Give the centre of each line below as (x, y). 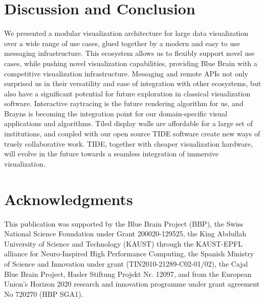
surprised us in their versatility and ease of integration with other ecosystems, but (133, 83)
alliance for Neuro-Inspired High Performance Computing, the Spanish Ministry (129, 254)
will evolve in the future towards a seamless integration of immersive (112, 154)
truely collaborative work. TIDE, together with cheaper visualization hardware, (129, 143)
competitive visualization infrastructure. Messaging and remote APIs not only (126, 73)
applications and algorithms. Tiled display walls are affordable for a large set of (128, 123)
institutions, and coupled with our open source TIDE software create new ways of (132, 134)
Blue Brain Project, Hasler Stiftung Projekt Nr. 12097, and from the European (128, 274)
